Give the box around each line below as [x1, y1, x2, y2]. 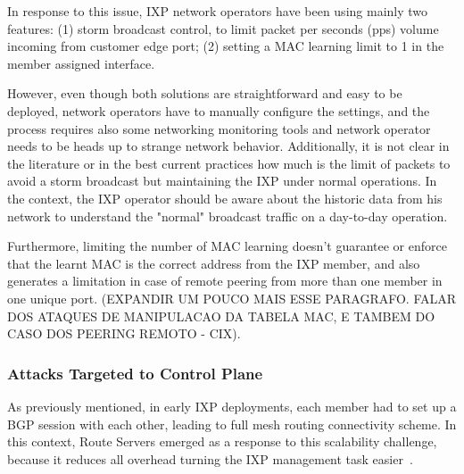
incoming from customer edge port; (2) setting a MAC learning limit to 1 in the [7, 37, 444, 55]
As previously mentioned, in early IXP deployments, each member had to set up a [7, 396, 457, 415]
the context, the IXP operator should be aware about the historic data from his [7, 188, 443, 207]
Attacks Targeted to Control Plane [7, 362, 263, 384]
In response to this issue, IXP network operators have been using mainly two [7, 2, 428, 20]
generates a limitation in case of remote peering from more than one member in [7, 271, 443, 290]
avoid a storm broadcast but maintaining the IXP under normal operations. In [7, 171, 437, 190]
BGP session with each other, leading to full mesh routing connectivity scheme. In [7, 414, 457, 433]
